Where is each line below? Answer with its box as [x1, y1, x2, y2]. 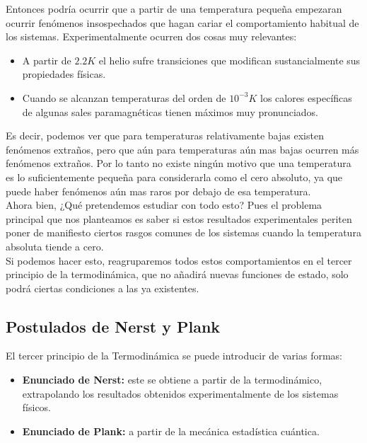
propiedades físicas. [22, 67, 106, 81]
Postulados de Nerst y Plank [6, 315, 221, 337]
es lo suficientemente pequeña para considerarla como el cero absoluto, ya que [6, 169, 343, 184]
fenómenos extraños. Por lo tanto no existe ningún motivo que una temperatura [6, 156, 351, 171]
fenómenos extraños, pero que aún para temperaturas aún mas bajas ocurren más [6, 142, 359, 156]
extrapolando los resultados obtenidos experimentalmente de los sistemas [22, 386, 339, 401]
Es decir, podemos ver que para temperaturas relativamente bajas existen [6, 128, 324, 143]
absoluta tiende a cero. [6, 238, 104, 253]
